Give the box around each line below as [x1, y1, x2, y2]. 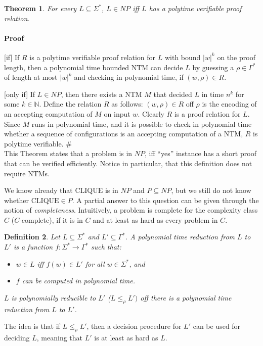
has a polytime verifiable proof [149, 3, 242, 13]
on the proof [217, 52, 255, 62]
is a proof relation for [174, 108, 241, 119]
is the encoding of [202, 98, 257, 109]
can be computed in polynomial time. [22, 275, 135, 286]
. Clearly [138, 108, 164, 119]
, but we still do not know [171, 185, 251, 195]
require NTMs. [4, 168, 50, 178]
